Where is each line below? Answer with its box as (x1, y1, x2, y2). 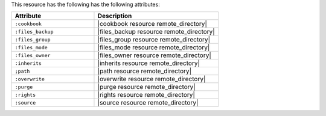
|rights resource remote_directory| (97, 91, 196, 99)
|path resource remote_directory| (97, 67, 192, 75)
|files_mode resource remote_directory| (97, 43, 210, 52)
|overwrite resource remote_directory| (97, 75, 206, 84)
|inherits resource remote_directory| (97, 59, 200, 67)
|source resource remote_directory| (97, 99, 199, 107)
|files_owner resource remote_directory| (97, 51, 211, 60)
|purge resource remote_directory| (97, 83, 196, 91)
